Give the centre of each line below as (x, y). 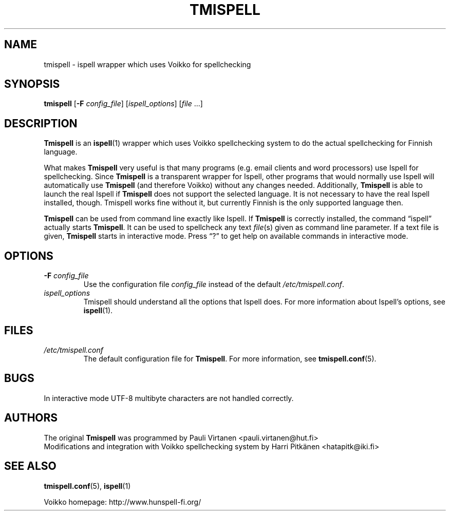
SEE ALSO (30, 466)
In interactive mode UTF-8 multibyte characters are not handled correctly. (169, 398)
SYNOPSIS (32, 84)
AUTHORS (31, 418)
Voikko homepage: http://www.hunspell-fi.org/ (123, 502)
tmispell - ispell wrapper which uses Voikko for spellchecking (147, 64)
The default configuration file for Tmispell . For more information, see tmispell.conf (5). (230, 358)
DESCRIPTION (41, 123)
